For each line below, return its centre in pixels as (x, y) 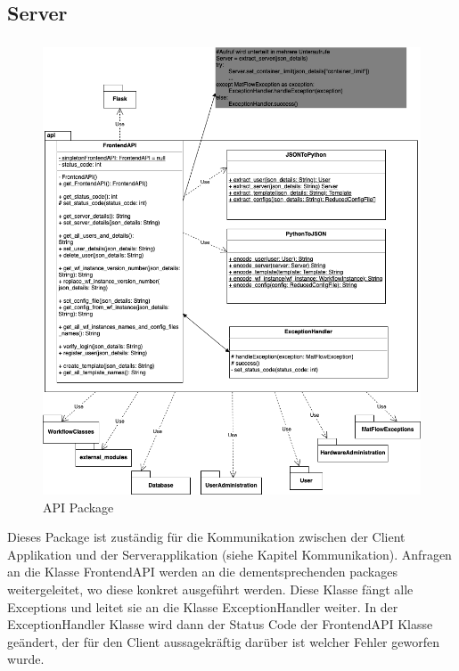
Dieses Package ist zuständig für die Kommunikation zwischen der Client (206, 537)
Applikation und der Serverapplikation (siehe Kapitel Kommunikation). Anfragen (229, 554)
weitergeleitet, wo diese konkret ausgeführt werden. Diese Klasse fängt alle (210, 589)
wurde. (26, 659)
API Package (78, 507)
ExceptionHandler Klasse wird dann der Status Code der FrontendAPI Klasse (220, 624)
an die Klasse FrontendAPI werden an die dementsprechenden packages (202, 572)
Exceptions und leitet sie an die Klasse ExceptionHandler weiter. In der (203, 606)
